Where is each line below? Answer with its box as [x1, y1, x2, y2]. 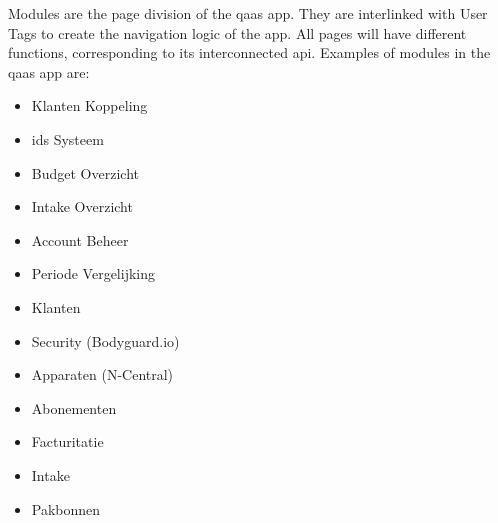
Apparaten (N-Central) [31, 364, 174, 385]
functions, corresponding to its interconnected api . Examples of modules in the [8, 42, 491, 63]
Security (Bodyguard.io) [31, 330, 180, 351]
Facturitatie [31, 431, 104, 452]
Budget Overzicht [31, 162, 139, 183]
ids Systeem [31, 128, 104, 149]
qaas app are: [8, 61, 90, 82]
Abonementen [31, 397, 117, 418]
